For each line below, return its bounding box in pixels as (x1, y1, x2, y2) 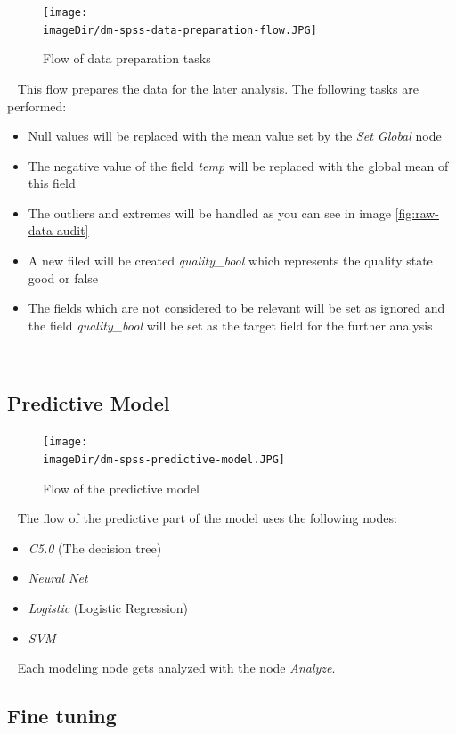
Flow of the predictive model (43, 478, 200, 497)
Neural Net (28, 568, 88, 587)
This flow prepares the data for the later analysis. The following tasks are (17, 78, 419, 97)
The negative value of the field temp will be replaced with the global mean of (28, 156, 449, 175)
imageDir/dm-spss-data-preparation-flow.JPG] (43, 23, 317, 37)
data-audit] (28, 221, 89, 240)
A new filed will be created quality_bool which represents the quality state (28, 251, 433, 270)
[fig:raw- (395, 203, 440, 222)
